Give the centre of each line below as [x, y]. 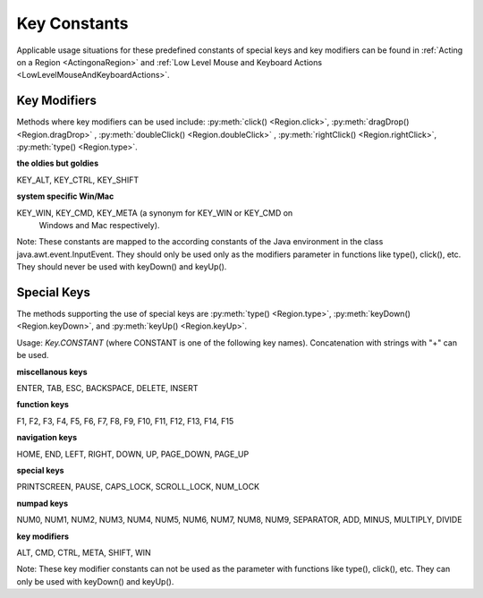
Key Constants [72, 23]
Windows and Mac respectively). [99, 225]
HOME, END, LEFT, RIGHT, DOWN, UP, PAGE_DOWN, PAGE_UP [133, 454]
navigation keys [47, 438]
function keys [42, 405]
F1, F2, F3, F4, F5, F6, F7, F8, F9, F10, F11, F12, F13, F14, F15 [125, 421]
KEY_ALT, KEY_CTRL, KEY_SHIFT [77, 180]
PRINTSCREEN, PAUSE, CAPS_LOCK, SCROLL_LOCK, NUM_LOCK [138, 487]
